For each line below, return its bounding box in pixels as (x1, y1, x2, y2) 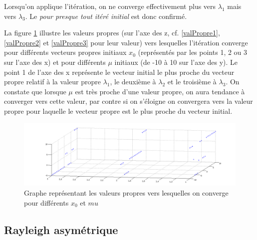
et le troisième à (167, 76, 217, 87)
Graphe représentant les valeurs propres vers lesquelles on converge (24, 188, 229, 198)
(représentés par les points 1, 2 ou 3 (138, 47, 248, 57)
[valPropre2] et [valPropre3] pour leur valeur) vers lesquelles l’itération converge (4, 37, 248, 47)
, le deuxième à (110, 76, 156, 87)
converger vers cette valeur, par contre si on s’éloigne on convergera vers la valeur (4, 96, 253, 106)
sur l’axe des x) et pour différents (4, 56, 106, 67)
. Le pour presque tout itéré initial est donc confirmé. (25, 10, 187, 21)
